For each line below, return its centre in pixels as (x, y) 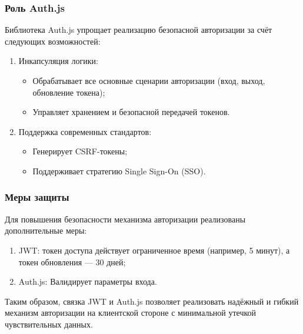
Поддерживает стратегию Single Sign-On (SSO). (119, 171)
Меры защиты (37, 197)
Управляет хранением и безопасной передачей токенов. (131, 112)
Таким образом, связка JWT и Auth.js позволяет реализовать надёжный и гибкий (152, 301)
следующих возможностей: (53, 41)
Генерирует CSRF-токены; (80, 151)
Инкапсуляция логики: (58, 61)
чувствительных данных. (49, 324)
